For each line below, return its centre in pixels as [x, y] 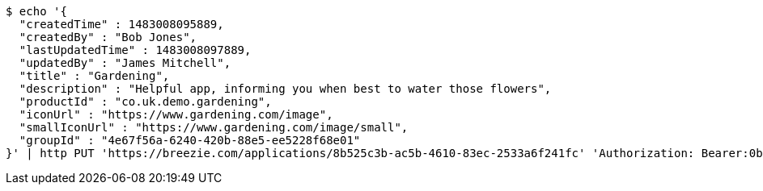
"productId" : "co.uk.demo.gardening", [145, 102]
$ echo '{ [36, 11]
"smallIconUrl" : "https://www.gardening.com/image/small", [214, 127]
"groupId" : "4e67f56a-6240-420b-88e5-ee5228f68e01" [190, 140]
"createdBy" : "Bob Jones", [108, 37]
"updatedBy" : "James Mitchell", [125, 63]
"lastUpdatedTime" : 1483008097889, [135, 50]
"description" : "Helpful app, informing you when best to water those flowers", [285, 89]
